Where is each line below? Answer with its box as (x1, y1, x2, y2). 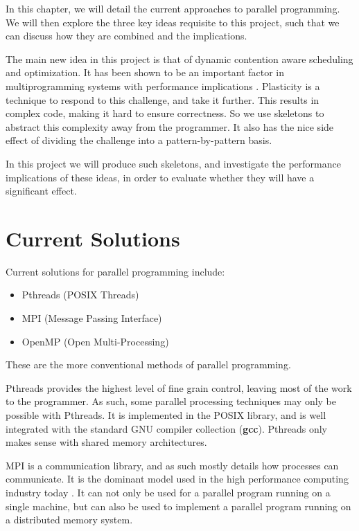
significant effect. (6, 183, 77, 198)
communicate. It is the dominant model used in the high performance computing (6, 471, 349, 486)
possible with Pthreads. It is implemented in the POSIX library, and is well (6, 408, 326, 422)
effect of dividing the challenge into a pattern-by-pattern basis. (6, 133, 272, 147)
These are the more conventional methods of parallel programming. (6, 357, 291, 372)
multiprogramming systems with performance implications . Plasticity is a (6, 78, 320, 93)
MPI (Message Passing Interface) (21, 311, 162, 325)
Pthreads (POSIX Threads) (21, 287, 139, 302)
